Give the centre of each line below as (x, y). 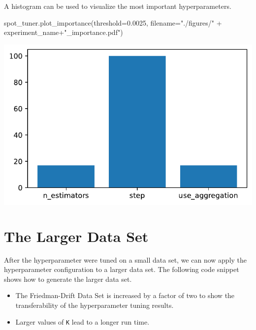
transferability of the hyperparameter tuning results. (95, 305)
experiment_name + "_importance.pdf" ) (64, 32)
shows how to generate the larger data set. (68, 279)
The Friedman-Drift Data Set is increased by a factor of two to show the (125, 295)
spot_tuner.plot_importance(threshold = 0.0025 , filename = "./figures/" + (113, 22)
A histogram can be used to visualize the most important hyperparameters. (118, 6)
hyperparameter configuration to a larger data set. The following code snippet (122, 269)
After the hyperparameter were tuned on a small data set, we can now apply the (126, 259)
